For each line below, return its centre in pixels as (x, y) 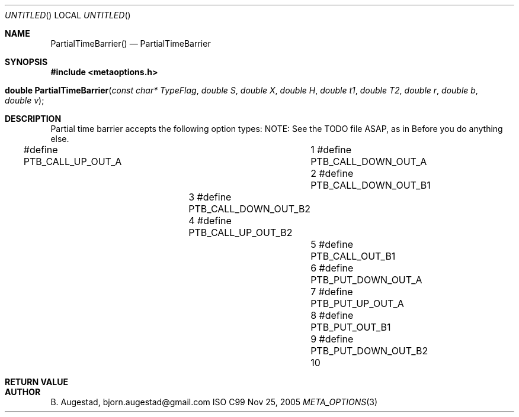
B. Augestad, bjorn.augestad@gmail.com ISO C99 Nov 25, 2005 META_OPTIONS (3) (214, 402)
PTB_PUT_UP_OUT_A (357, 303)
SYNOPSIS (26, 62)
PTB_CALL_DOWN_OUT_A (369, 161)
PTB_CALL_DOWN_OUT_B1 (371, 185)
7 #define (332, 292)
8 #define (332, 315)
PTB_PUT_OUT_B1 (351, 327)
